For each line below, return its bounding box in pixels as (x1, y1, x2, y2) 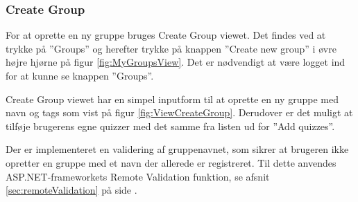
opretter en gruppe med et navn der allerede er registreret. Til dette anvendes (6, 155, 336, 169)
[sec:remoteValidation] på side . (6, 183, 137, 197)
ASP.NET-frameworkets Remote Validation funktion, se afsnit (6, 169, 270, 183)
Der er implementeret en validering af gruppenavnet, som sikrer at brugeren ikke (6, 142, 349, 156)
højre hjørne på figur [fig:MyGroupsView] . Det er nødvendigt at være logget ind (6, 55, 346, 69)
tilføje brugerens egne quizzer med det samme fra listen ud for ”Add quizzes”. (6, 118, 335, 133)
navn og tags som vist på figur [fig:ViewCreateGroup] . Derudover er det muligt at (6, 105, 353, 120)
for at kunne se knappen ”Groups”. (6, 68, 154, 82)
